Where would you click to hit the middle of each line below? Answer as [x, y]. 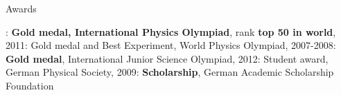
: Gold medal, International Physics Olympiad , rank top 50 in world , [171, 31]
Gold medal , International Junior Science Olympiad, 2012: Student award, [167, 58]
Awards [21, 8]
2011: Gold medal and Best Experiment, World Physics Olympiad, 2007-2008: [171, 45]
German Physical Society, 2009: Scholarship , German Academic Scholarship [170, 72]
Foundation [30, 85]
